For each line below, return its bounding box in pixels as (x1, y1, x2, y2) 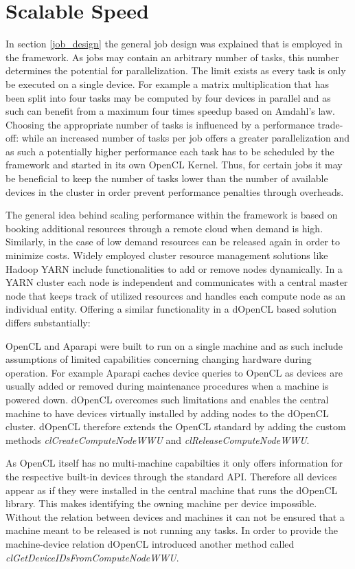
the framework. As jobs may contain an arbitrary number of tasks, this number (5, 49, 339, 64)
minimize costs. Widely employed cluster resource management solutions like (5, 248, 328, 263)
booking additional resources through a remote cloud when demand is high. (5, 221, 323, 235)
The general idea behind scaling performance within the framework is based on (5, 208, 338, 222)
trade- (317, 117, 343, 131)
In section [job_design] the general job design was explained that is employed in (5, 36, 343, 51)
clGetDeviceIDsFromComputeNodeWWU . (5, 550, 179, 564)
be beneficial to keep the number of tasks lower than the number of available (5, 171, 328, 186)
